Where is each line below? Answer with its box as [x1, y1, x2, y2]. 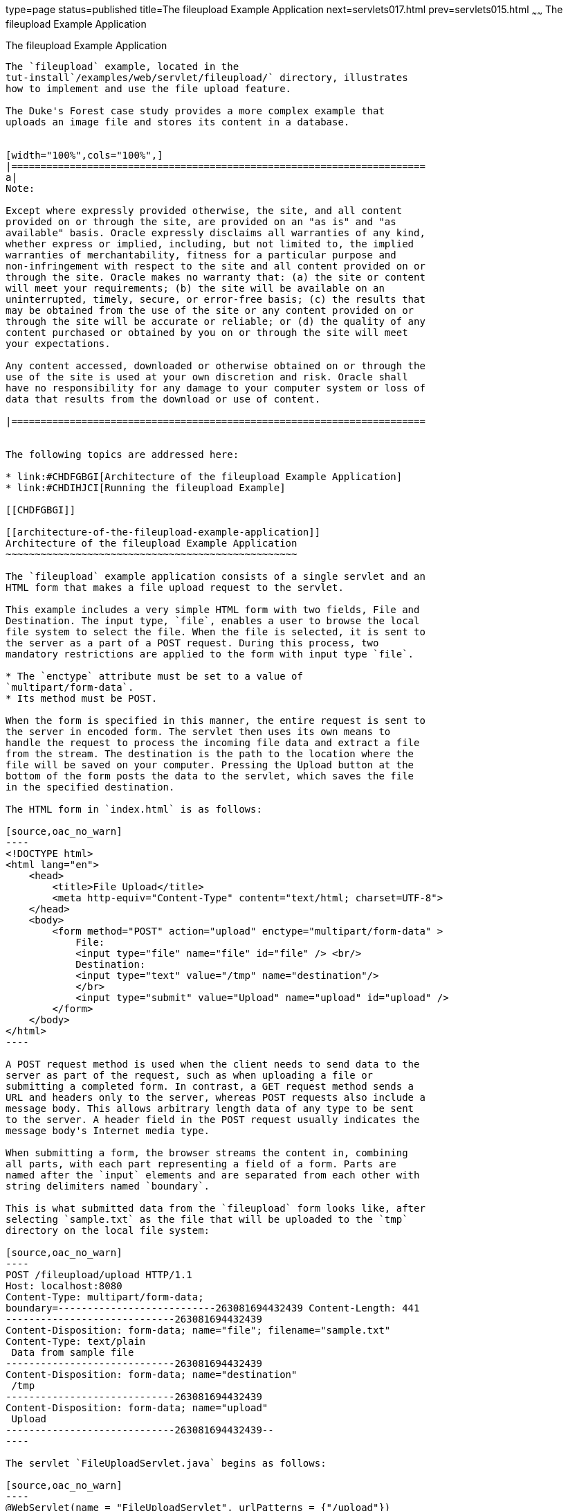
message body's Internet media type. [6, 1124, 210, 1136]
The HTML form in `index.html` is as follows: [6, 803, 262, 815]
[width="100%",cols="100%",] [6, 149, 163, 161]
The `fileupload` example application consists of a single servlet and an [6, 570, 425, 582]
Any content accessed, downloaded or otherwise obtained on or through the [6, 360, 425, 371]
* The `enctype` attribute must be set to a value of [6, 670, 303, 682]
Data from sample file [11, 1346, 134, 1358]
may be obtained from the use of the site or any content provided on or [6, 304, 414, 316]
